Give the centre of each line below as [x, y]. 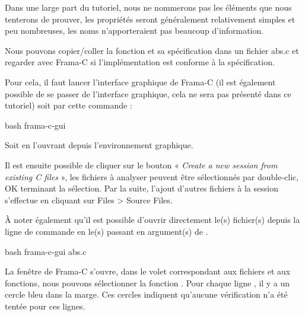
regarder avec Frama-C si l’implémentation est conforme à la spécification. [140, 62]
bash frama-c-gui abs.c [46, 251]
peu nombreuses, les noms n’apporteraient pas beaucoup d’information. [134, 31]
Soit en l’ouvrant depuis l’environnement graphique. [99, 145]
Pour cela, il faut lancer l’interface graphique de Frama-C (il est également [140, 82]
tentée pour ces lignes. [45, 306]
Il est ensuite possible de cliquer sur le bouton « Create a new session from [141, 165]
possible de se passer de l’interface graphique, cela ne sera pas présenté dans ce [148, 93]
